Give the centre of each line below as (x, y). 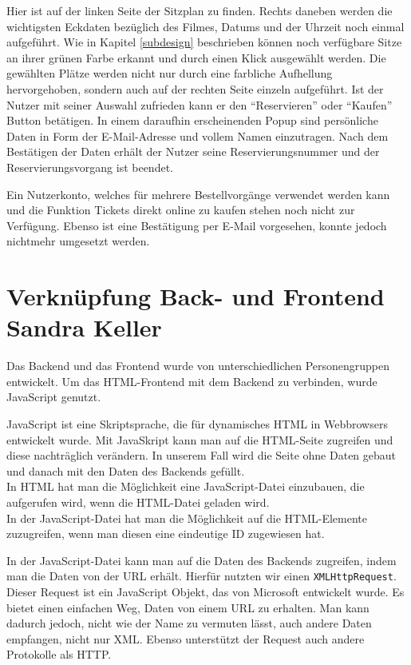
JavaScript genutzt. (54, 397)
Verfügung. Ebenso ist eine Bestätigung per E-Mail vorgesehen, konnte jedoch (197, 225)
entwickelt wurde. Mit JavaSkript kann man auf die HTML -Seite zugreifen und (200, 439)
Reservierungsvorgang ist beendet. (90, 167)
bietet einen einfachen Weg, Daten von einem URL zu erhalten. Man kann (188, 607)
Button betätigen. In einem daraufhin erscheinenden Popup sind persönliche (192, 120)
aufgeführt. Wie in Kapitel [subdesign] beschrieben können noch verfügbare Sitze (204, 42)
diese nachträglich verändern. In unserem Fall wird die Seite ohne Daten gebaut (202, 455)
